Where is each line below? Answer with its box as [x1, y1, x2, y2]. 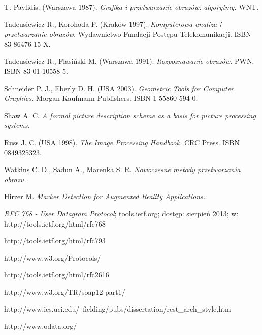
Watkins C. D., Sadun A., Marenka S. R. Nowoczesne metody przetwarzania [4, 164, 241, 175]
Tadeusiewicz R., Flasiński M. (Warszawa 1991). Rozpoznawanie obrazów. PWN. [4, 55, 254, 66]
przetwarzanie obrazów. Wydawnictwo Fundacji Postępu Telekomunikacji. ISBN [4, 29, 251, 39]
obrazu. [4, 174, 26, 184]
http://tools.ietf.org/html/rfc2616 [4, 269, 109, 280]
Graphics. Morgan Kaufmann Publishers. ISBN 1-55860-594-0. [4, 93, 198, 103]
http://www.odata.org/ [4, 321, 77, 331]
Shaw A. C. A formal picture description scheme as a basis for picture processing [4, 109, 256, 120]
